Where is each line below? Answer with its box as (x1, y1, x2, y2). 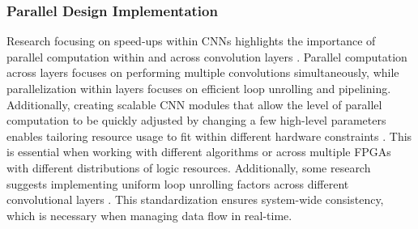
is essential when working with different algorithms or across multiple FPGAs (6, 143, 391, 160)
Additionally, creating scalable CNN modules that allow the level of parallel (6, 95, 382, 112)
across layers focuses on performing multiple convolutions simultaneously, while (6, 64, 399, 81)
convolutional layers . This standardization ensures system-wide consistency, (6, 191, 384, 208)
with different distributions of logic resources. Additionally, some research (6, 159, 371, 176)
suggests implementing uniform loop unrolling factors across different (6, 175, 349, 192)
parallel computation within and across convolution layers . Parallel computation (6, 48, 407, 65)
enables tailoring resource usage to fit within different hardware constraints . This (6, 127, 412, 144)
